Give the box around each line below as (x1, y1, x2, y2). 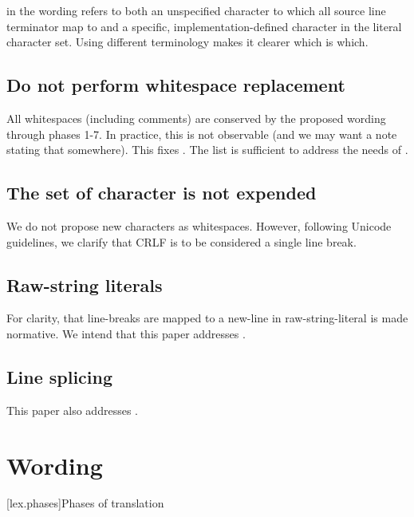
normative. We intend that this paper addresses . (6, 325, 246, 341)
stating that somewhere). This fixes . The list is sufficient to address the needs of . (6, 141, 408, 158)
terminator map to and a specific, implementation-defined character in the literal (6, 18, 402, 34)
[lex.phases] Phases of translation (6, 495, 164, 511)
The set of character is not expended (6, 180, 317, 205)
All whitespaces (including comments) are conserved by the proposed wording (6, 109, 386, 126)
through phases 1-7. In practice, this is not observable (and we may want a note (6, 125, 397, 142)
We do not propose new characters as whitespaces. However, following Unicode (6, 217, 392, 234)
